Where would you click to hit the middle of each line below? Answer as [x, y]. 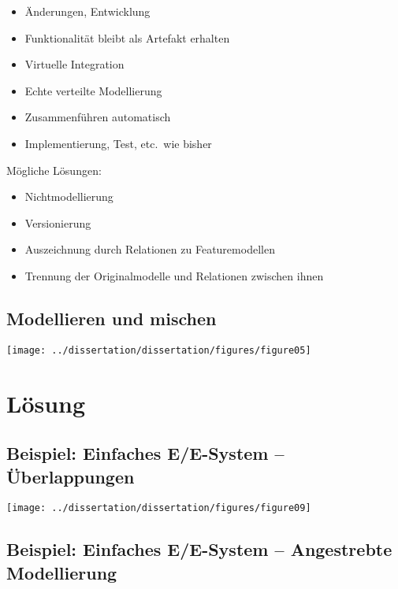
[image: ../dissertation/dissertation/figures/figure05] [159, 350]
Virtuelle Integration [74, 64]
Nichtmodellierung [69, 196]
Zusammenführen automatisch [98, 117]
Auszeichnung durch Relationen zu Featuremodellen [150, 249]
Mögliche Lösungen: [54, 170]
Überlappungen [71, 476]
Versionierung [58, 222]
